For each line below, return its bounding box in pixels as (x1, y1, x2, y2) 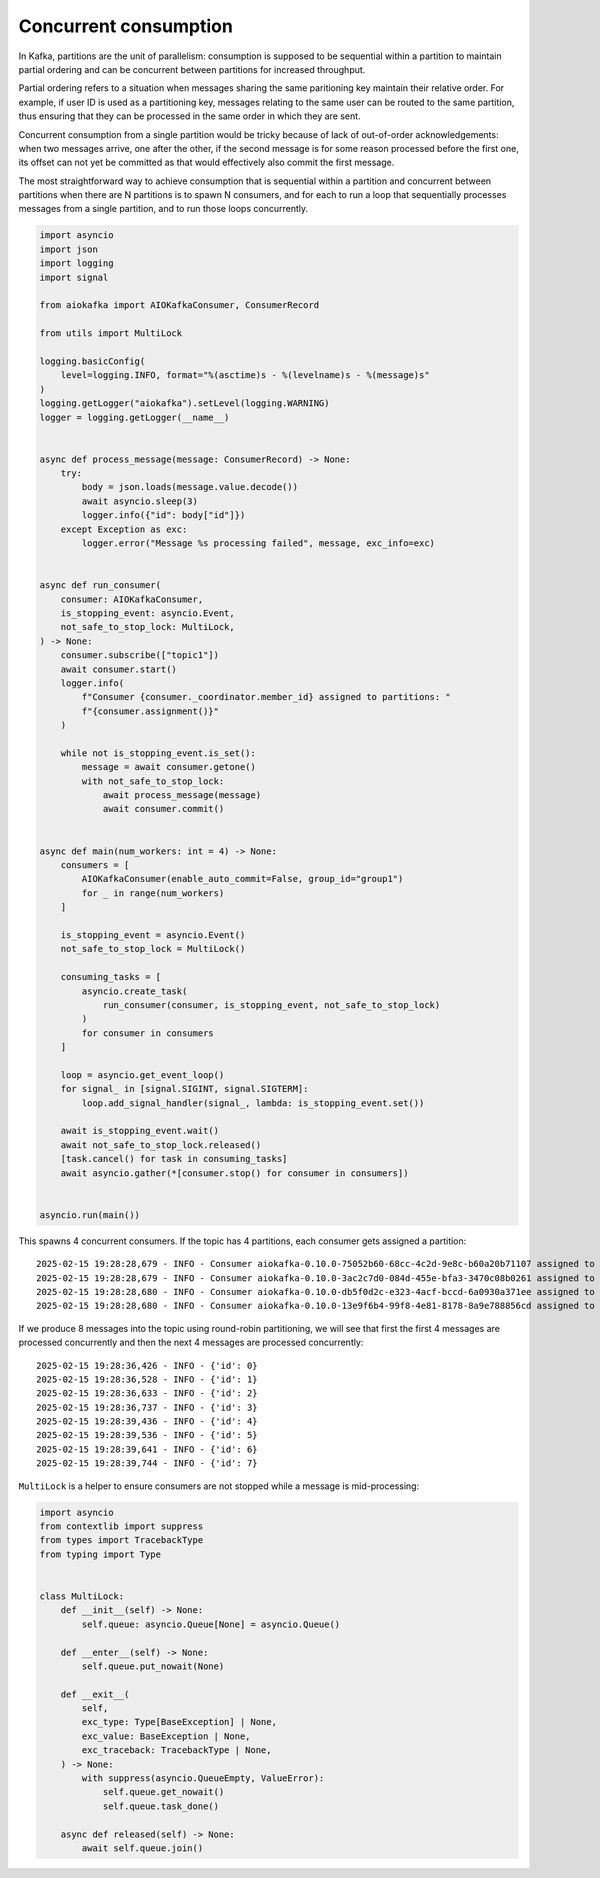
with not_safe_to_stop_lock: (81, 775, 225, 787)
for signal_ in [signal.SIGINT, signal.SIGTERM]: (60, 1083, 309, 1095)
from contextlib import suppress (39, 1521, 204, 1532)
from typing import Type (39, 1548, 162, 1560)
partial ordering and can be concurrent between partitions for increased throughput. (18, 63, 366, 75)
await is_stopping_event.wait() (60, 1125, 220, 1137)
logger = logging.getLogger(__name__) (39, 411, 230, 423)
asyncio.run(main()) (39, 1209, 140, 1220)
